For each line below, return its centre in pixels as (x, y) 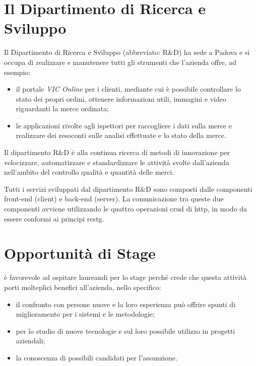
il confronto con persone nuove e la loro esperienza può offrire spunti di (126, 304)
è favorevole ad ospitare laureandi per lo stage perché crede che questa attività (125, 277)
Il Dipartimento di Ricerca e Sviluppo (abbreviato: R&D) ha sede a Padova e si (127, 52)
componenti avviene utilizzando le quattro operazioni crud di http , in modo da (126, 209)
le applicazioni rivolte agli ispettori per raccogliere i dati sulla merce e (124, 125)
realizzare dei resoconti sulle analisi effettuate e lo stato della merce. (121, 135)
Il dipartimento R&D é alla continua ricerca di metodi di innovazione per (117, 152)
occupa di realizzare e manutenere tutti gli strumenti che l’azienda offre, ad (120, 62)
